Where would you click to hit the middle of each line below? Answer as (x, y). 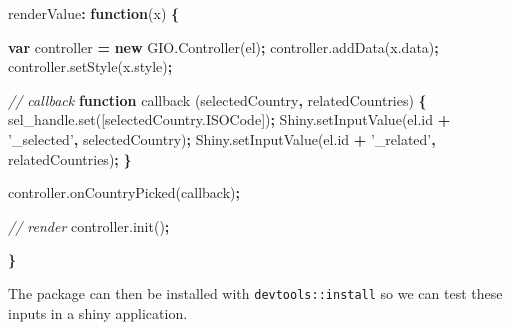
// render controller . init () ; (89, 225)
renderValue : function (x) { (94, 13)
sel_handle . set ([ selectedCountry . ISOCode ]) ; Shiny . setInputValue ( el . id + (229, 119)
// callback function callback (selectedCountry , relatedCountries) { (217, 99)
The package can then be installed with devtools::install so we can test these (255, 292)
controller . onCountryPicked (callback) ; (124, 192)
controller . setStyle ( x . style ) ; (90, 66)
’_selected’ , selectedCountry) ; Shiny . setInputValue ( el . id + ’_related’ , (222, 138)
